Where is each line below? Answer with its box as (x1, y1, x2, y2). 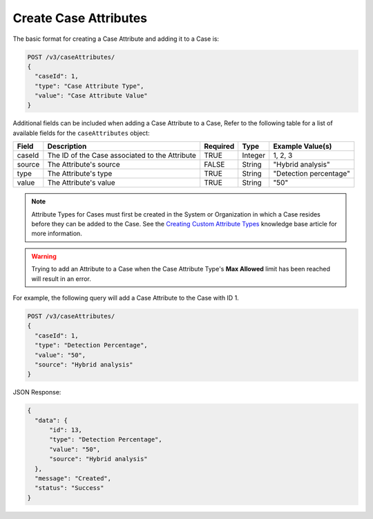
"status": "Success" (35, 484, 104, 492)
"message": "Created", (35, 475, 112, 482)
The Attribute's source (47, 160, 120, 170)
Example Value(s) (273, 142, 332, 152)
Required (204, 142, 235, 152)
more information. (31, 229, 82, 238)
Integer (242, 151, 266, 161)
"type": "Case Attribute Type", (35, 82, 144, 90)
